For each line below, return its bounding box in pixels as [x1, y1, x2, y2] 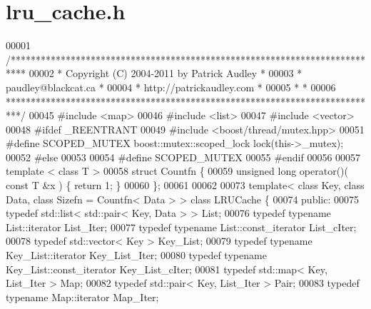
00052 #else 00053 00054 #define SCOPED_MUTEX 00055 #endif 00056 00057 [6, 149, 361, 164]
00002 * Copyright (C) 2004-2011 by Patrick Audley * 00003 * [29, 66, 303, 81]
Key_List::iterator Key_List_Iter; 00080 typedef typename [6, 248, 267, 263]
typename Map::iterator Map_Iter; [6, 289, 159, 304]
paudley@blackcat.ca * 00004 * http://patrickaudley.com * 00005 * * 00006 [6, 79, 336, 94]
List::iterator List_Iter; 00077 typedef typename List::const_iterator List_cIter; [6, 219, 357, 234]
